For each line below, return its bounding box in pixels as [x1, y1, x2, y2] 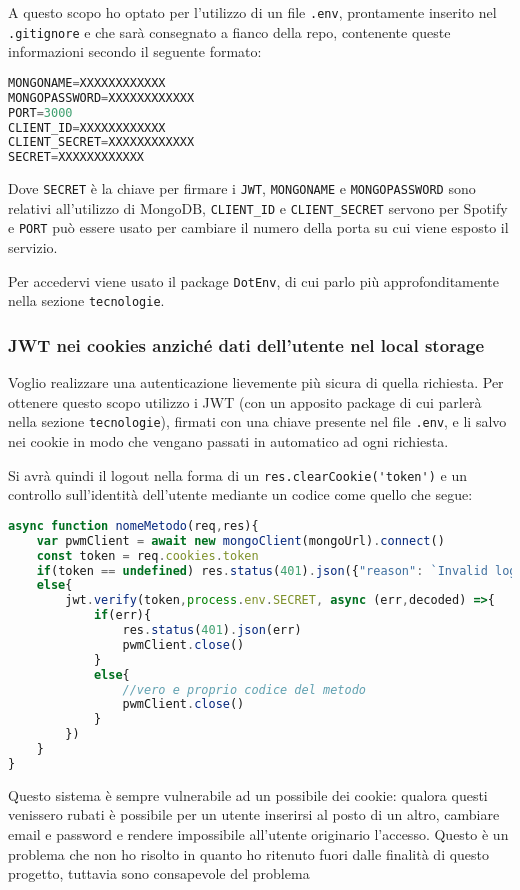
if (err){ [93, 608, 152, 623]
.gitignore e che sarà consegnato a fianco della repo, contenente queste [8, 21, 451, 42]
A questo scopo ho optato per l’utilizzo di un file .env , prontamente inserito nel [8, 2, 497, 22]
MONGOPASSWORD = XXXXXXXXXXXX [8, 90, 195, 105]
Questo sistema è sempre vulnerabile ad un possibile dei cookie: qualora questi [8, 784, 488, 805]
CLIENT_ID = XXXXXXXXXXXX [8, 120, 166, 135]
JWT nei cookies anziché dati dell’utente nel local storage [8, 332, 485, 357]
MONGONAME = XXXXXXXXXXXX [8, 75, 166, 90]
